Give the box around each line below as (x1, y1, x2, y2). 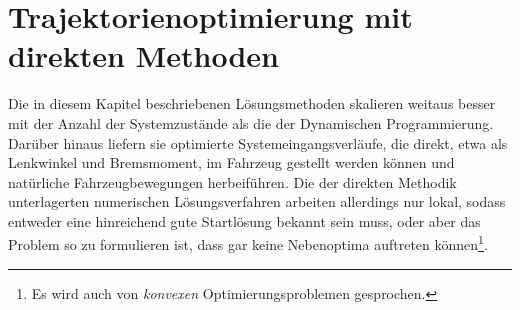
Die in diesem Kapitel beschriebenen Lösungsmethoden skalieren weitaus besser (8, 93, 496, 114)
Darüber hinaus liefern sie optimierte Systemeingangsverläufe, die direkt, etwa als (8, 132, 508, 153)
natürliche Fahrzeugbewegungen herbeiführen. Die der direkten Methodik (8, 171, 457, 192)
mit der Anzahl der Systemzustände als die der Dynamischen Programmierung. (8, 112, 494, 133)
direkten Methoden (8, 35, 280, 76)
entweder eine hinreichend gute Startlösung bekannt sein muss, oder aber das (8, 210, 481, 231)
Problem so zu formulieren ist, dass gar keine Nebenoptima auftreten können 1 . (8, 231, 488, 255)
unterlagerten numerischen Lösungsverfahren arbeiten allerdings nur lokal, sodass (8, 191, 506, 212)
